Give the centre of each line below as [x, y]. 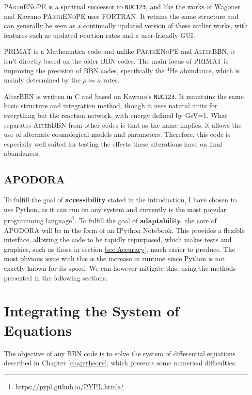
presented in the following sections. [56, 277]
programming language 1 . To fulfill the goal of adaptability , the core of [110, 220]
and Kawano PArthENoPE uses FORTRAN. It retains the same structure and [121, 16]
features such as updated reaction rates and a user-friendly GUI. [100, 35]
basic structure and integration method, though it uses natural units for [111, 106]
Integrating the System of [92, 311]
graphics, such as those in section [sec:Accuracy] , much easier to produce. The [120, 249]
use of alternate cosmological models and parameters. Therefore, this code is [117, 134]
